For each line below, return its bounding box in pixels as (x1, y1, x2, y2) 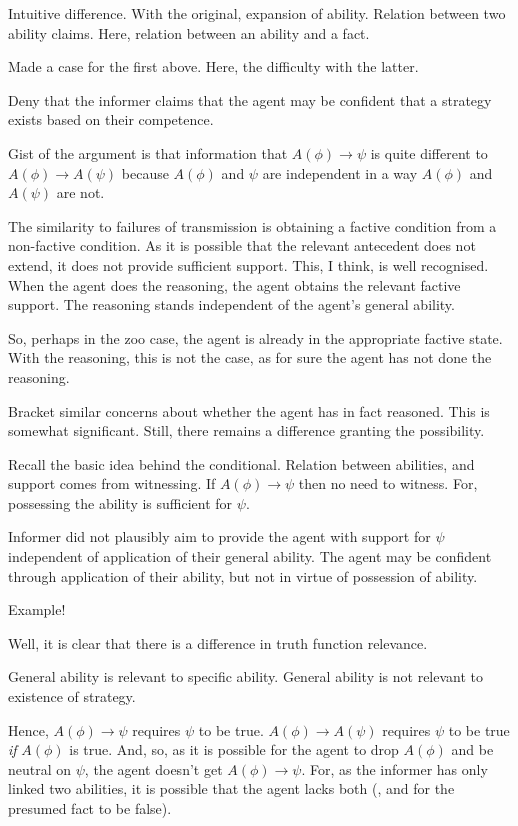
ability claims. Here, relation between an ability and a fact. (8, 22, 370, 43)
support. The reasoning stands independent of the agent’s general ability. (8, 294, 455, 315)
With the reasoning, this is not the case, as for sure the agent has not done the (8, 347, 492, 368)
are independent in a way (262, 162, 418, 183)
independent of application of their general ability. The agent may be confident (8, 546, 492, 567)
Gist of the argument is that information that (8, 142, 288, 163)
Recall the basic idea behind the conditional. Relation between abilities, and (8, 453, 475, 474)
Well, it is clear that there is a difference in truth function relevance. (8, 632, 428, 653)
